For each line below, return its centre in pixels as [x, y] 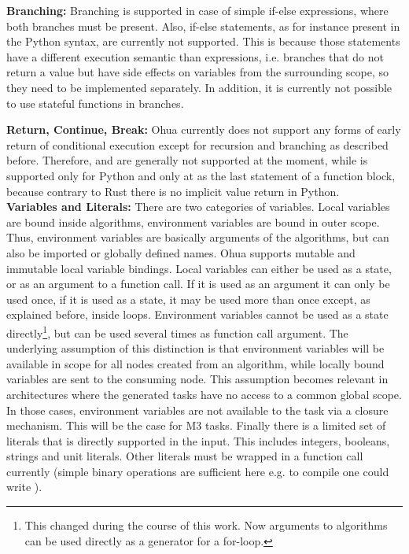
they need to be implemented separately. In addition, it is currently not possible [199, 87]
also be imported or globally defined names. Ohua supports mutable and [181, 252]
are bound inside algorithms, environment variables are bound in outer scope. [193, 222]
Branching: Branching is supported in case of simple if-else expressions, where [197, 10]
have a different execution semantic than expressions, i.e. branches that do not [195, 56]
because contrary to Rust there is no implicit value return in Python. [173, 191]
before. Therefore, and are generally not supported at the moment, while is [187, 160]
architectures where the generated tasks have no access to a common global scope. [204, 394]
